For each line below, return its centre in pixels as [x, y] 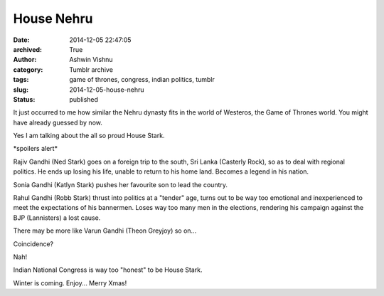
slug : [21, 90]
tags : [21, 80]
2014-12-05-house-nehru [107, 90]
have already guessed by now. [58, 122]
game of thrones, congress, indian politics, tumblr [142, 80]
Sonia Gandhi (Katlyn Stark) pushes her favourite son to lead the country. [120, 184]
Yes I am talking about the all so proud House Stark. [89, 136]
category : [28, 69]
